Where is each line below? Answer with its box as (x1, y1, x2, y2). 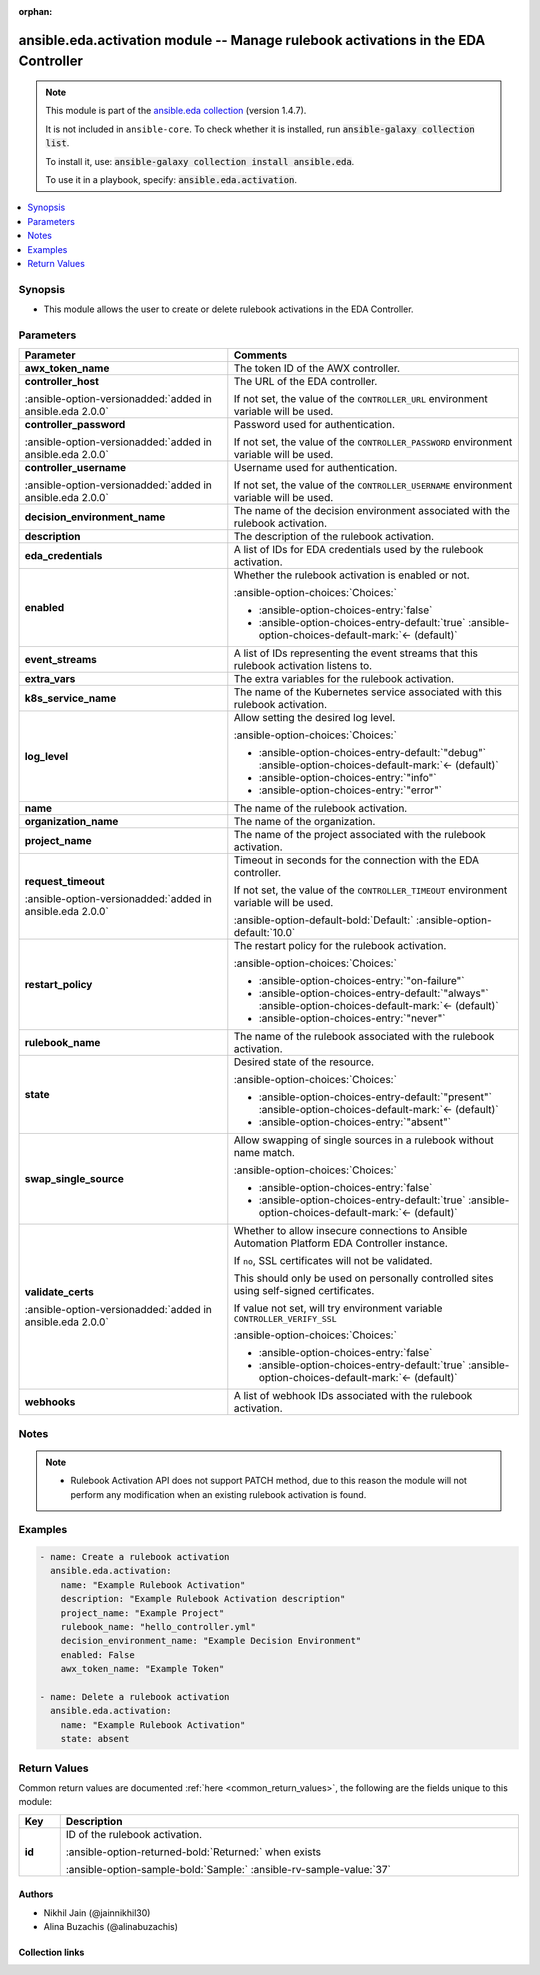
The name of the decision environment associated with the (233, 504, 510, 518)
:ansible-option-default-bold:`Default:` (233, 913, 414, 927)
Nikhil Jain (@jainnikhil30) (43, 1906, 151, 1919)
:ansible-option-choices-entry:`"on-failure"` (258, 974, 465, 988)
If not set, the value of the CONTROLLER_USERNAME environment (233, 478, 513, 492)
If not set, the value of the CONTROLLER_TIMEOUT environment (233, 883, 508, 897)
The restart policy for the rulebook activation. (233, 939, 447, 953)
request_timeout (24, 875, 105, 889)
